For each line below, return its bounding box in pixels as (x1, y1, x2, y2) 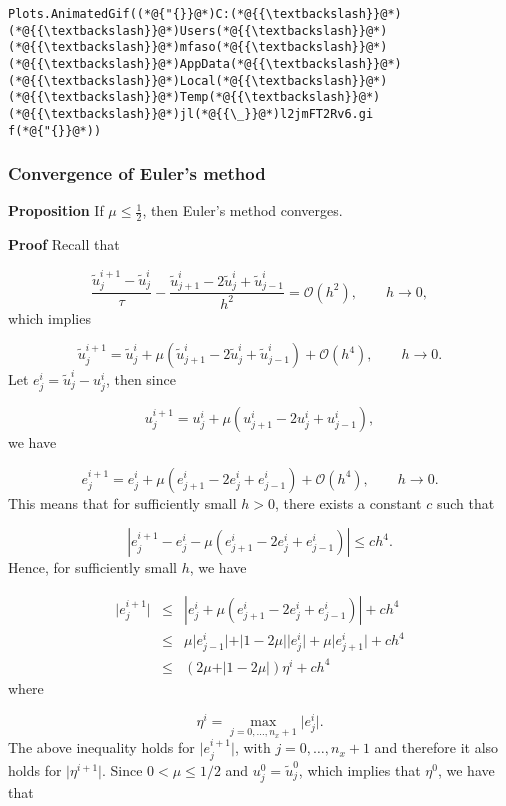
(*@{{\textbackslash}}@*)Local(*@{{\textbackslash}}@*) (8, 73, 388, 88)
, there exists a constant (275, 492, 422, 513)
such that (436, 492, 495, 513)
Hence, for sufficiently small (8, 557, 177, 578)
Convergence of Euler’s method (8, 161, 266, 186)
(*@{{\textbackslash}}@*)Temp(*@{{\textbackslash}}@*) (8, 90, 381, 105)
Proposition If (8, 200, 104, 221)
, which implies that (298, 759, 421, 780)
